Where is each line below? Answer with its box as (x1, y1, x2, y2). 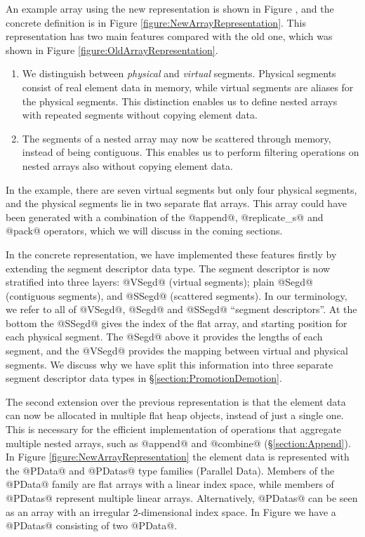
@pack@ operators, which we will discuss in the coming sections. (6, 223, 283, 238)
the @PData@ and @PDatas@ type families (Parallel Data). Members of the (6, 463, 335, 477)
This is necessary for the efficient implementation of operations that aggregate (6, 422, 342, 437)
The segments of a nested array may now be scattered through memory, (22, 131, 331, 145)
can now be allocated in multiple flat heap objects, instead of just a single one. (6, 408, 344, 423)
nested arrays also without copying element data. (22, 158, 233, 173)
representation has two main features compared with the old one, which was (6, 29, 333, 44)
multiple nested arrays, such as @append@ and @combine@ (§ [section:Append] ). (6, 435, 351, 450)
